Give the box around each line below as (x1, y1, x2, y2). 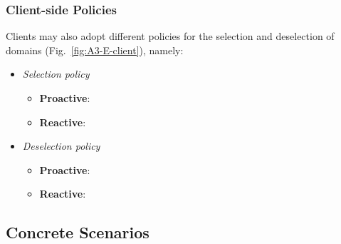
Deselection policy (22, 138, 100, 153)
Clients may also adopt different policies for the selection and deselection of (6, 29, 335, 44)
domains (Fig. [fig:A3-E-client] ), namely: (6, 42, 184, 57)
